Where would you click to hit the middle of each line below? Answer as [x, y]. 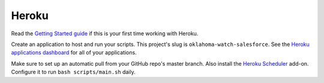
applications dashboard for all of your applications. [74, 53]
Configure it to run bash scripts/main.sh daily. [73, 72]
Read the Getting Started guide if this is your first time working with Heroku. [105, 33]
